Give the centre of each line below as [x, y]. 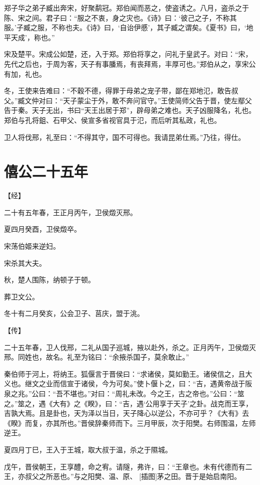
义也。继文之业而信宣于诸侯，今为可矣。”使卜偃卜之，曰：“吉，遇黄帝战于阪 [128, 383]
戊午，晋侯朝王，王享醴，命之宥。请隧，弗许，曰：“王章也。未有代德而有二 [128, 466]
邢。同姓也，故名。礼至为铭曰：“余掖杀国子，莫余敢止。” [97, 357]
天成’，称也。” [33, 37]
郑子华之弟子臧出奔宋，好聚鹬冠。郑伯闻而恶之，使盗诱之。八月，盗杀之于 [126, 8]
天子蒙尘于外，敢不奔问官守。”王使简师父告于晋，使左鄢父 [157, 100]
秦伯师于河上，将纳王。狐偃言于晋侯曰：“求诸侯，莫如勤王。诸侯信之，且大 [128, 373]
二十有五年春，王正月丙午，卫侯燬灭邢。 [70, 212]
